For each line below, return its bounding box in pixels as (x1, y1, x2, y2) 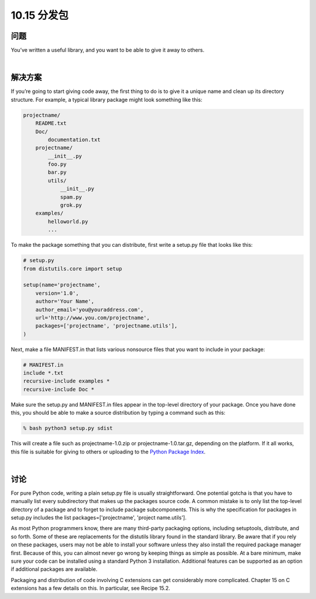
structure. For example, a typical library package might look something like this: (11, 96, 202, 103)
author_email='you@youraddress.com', (35, 306, 144, 313)
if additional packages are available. (11, 566, 98, 573)
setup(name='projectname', (23, 281, 101, 288)
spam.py (60, 194, 82, 200)
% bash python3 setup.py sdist (23, 425, 114, 432)
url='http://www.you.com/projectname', (35, 314, 150, 321)
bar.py (47, 169, 67, 175)
